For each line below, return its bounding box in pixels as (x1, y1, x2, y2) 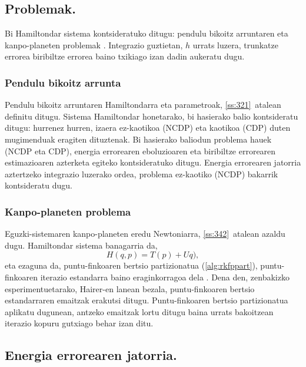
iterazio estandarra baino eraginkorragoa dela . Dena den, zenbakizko (40, 270, 290, 283)
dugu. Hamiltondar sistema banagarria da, (5, 239, 158, 251)
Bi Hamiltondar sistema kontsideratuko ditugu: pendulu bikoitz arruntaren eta (5, 27, 288, 39)
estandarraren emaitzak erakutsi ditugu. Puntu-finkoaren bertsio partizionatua (5, 294, 288, 306)
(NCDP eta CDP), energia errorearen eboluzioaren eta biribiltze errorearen (5, 144, 276, 157)
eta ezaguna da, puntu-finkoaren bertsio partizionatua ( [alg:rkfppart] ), (5, 259, 258, 272)
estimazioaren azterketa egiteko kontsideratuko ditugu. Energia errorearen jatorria (5, 156, 301, 168)
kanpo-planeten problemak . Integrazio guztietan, (5, 38, 183, 51)
